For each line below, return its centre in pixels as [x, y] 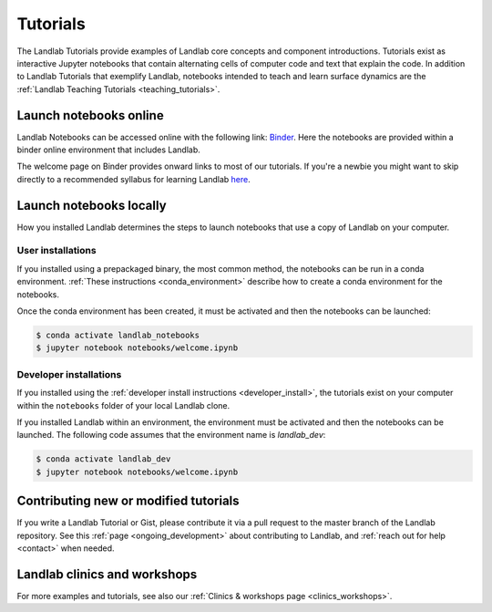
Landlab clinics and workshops [107, 574]
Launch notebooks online [90, 115]
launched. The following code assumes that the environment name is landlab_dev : [171, 435]
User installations [56, 251]
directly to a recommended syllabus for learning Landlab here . [133, 179]
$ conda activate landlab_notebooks [118, 335]
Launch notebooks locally [92, 205]
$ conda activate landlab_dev [103, 459]
